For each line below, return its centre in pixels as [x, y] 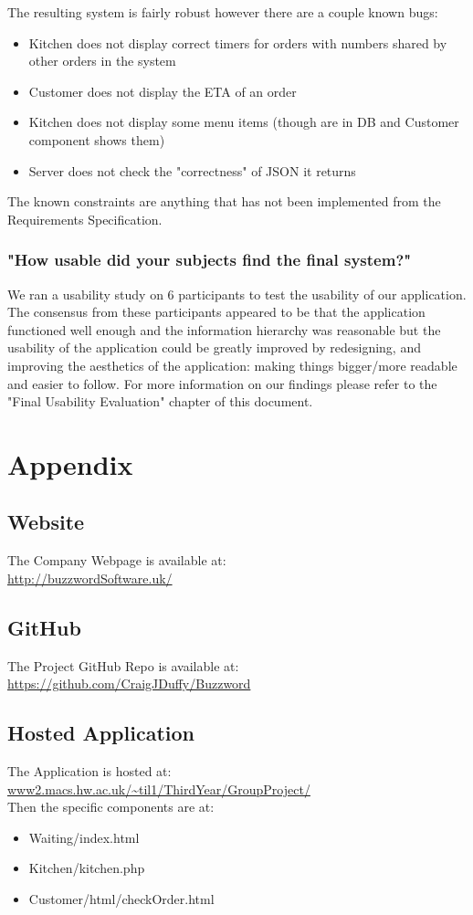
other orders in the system [102, 61]
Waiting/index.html [84, 837]
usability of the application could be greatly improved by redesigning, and [214, 347]
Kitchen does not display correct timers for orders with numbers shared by [238, 42]
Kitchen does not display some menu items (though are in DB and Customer [244, 122]
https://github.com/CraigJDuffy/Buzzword [129, 684]
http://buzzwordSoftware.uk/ [90, 578]
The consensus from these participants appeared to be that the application [216, 312]
